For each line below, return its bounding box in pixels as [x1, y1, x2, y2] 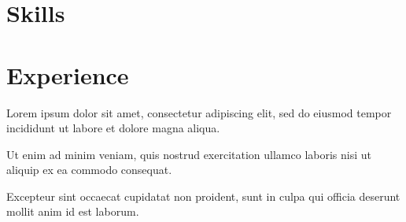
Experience [6, 58, 129, 91]
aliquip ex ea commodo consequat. [6, 161, 172, 178]
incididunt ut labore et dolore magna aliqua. [6, 120, 220, 136]
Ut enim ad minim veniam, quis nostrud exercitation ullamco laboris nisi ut [6, 146, 372, 162]
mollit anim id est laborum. [6, 203, 139, 220]
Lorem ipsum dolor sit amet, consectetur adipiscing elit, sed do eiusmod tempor [6, 104, 392, 120]
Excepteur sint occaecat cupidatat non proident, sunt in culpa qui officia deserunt [6, 187, 400, 204]
